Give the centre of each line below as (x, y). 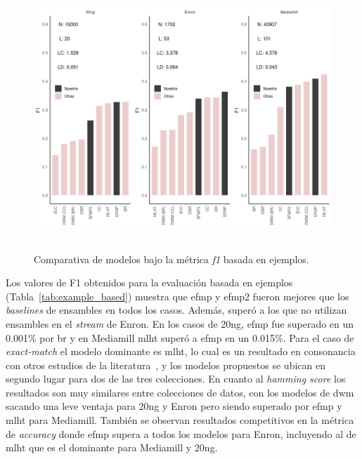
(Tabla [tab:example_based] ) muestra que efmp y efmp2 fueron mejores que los (177, 296)
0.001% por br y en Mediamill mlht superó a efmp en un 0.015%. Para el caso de (180, 337)
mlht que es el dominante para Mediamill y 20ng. (112, 447)
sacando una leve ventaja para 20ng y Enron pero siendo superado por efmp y (174, 406)
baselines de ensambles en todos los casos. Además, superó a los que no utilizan (176, 310)
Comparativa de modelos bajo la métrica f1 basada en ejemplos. (172, 259)
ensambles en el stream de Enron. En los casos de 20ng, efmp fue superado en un (180, 323)
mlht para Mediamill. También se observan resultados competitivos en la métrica (180, 420)
